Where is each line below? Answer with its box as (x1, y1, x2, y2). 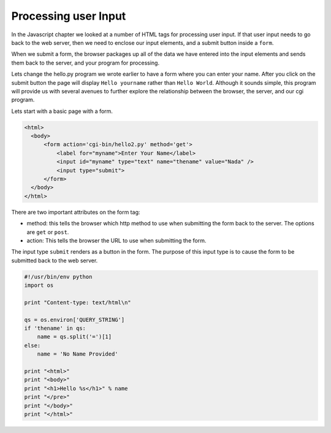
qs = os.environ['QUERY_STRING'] (24, 316, 125, 323)
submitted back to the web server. (11, 257, 98, 264)
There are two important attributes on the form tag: (11, 208, 140, 216)
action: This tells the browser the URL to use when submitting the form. (26, 236, 207, 244)
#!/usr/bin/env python (24, 273, 93, 280)
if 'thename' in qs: (24, 325, 86, 332)
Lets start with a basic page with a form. (11, 107, 113, 115)
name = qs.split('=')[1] (37, 334, 112, 340)
